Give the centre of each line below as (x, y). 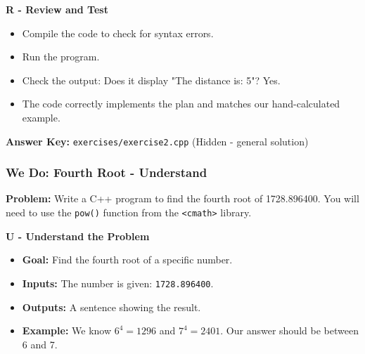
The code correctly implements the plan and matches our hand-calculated (181, 104)
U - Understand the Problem (78, 236)
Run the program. (61, 57)
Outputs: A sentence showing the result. (111, 307)
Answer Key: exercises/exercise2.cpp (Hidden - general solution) (157, 141)
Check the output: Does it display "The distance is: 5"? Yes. (151, 80)
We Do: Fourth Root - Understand (107, 172)
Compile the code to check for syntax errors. (118, 33)
